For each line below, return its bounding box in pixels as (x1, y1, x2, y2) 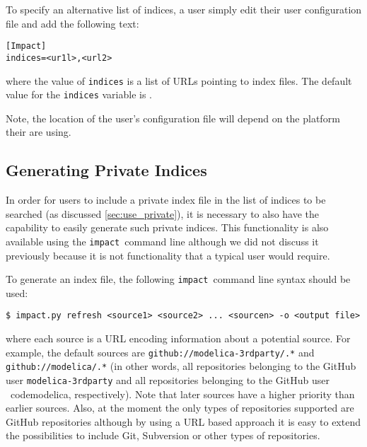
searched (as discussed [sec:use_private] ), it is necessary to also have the (6, 206, 320, 221)
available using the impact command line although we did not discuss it (6, 233, 319, 248)
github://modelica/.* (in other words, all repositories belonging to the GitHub (6, 359, 356, 373)
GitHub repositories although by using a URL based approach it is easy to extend (6, 414, 361, 429)
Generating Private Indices (6, 159, 207, 181)
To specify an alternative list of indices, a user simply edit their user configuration (6, 2, 362, 16)
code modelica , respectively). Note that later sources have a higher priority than (10, 386, 355, 401)
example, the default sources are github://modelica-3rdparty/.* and (6, 344, 315, 359)
